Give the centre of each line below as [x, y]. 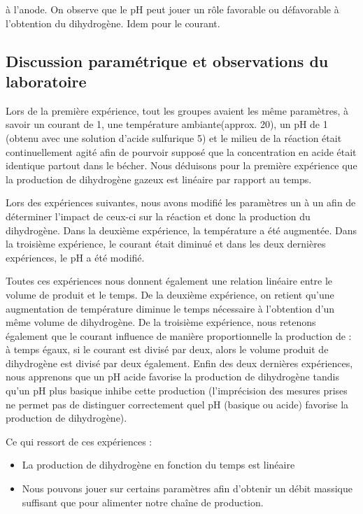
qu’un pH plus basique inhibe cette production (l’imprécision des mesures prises [177, 391]
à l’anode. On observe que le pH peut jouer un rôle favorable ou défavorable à [172, 9]
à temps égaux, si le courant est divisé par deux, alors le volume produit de [167, 349]
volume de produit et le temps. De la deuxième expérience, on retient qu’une [170, 294]
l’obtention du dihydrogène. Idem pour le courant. [113, 23]
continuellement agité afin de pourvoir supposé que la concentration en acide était [181, 151]
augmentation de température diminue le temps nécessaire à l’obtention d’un [170, 308]
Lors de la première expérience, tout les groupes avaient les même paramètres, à [177, 110]
